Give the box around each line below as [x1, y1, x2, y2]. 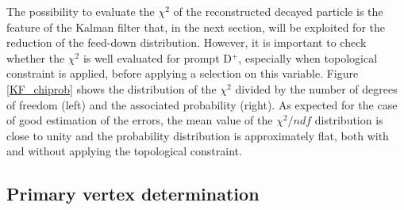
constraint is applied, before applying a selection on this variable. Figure [6, 65, 359, 82]
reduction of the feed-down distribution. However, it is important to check [6, 34, 367, 51]
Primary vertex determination [6, 181, 260, 206]
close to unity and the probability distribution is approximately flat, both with [6, 127, 389, 143]
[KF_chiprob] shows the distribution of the [6, 80, 217, 97]
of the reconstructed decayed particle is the [173, 3, 383, 19]
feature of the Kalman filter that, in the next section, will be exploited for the [6, 18, 385, 35]
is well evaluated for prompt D [83, 49, 232, 66]
